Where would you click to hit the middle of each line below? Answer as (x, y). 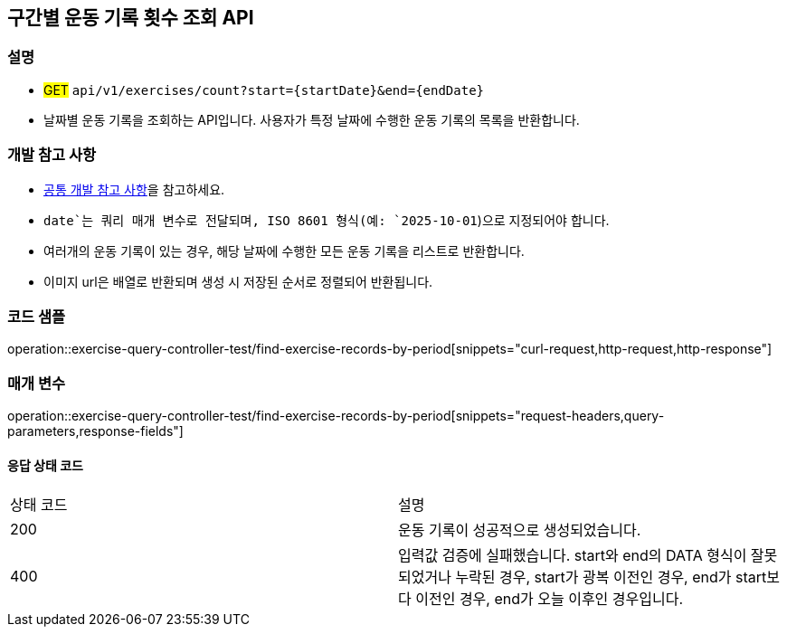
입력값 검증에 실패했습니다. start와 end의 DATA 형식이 (573, 556)
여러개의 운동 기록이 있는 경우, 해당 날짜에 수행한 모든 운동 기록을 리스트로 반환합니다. (284, 251)
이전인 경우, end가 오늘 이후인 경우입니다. (550, 599)
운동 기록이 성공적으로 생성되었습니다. (520, 530)
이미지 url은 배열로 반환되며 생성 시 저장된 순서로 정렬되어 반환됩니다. (238, 281)
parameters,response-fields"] (95, 431)
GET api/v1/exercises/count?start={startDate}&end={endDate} (264, 90)
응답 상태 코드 (45, 465)
